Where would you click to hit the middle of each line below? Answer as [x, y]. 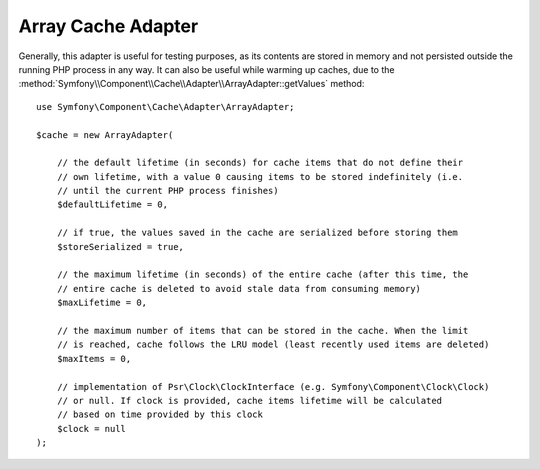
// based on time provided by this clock [160, 414]
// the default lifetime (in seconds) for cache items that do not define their [260, 163]
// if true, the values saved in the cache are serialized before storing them [257, 233]
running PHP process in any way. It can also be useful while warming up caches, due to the [206, 69]
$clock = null [91, 428]
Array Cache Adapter [108, 26]
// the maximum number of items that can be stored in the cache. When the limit [262, 330]
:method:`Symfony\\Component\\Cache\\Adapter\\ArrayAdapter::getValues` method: [191, 84]
